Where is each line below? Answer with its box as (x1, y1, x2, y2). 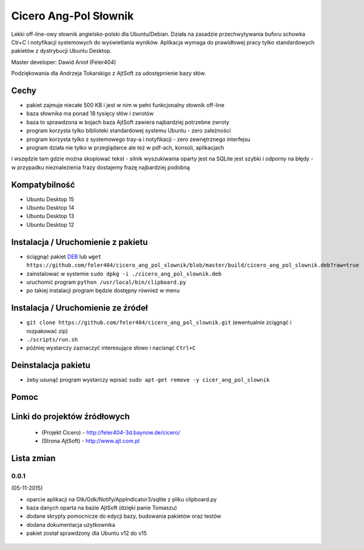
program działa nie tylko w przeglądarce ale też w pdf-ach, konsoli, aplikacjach (26, 143, 224, 151)
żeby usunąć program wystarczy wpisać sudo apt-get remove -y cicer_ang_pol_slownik (26, 376, 270, 383)
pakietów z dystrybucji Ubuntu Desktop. (11, 47, 112, 55)
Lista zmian (11, 453, 56, 463)
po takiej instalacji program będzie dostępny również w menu (26, 287, 180, 294)
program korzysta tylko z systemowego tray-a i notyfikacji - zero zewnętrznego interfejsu (26, 136, 251, 143)
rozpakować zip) (26, 327, 68, 334)
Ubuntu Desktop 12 (26, 221, 75, 228)
